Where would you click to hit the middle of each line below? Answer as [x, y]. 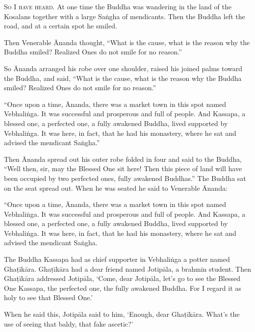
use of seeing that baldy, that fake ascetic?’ [69, 323]
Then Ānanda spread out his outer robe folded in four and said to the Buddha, [123, 159]
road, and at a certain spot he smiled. [61, 26]
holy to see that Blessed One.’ [49, 297]
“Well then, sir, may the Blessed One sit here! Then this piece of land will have [123, 168]
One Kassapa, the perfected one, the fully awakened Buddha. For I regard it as [123, 288]
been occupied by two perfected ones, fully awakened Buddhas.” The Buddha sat [125, 178]
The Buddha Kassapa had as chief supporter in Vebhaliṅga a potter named [117, 259]
